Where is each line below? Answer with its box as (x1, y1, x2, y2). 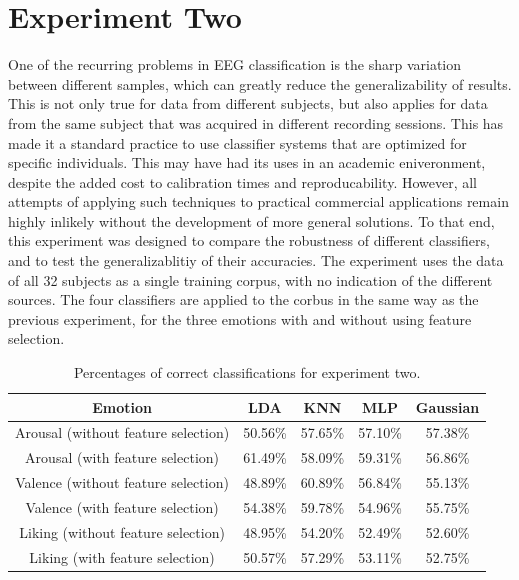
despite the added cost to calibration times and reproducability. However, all (8, 171, 478, 192)
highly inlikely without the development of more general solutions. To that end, (8, 210, 495, 231)
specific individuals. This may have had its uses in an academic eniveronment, (8, 152, 486, 173)
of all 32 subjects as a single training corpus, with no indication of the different (8, 269, 493, 290)
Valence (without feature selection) (15, 472, 229, 493)
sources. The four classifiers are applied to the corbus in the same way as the (8, 289, 479, 310)
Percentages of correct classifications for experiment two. (73, 362, 421, 383)
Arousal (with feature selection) (25, 447, 220, 468)
